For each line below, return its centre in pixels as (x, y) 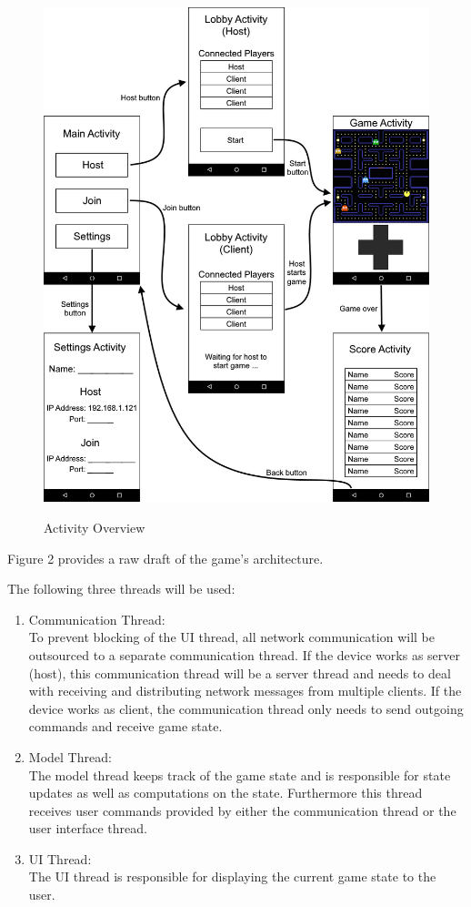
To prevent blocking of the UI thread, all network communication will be (231, 637)
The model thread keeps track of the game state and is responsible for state (240, 775)
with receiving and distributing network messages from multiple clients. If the (245, 691)
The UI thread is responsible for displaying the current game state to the (232, 876)
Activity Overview (95, 527)
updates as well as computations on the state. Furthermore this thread (225, 793)
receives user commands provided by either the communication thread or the (242, 810)
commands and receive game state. (125, 726)
